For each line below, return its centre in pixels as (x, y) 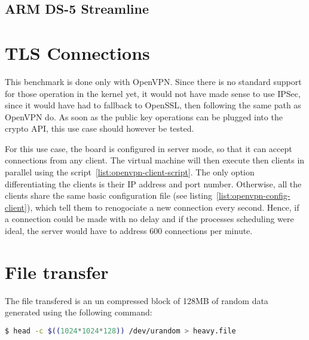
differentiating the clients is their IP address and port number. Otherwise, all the (153, 183)
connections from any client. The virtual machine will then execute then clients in (155, 160)
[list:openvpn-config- (253, 195)
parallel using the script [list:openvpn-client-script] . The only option (130, 172)
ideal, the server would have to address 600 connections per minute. (129, 231)
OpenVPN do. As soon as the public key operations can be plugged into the (144, 116)
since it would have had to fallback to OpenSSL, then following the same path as (153, 105)
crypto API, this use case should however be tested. (100, 128)
